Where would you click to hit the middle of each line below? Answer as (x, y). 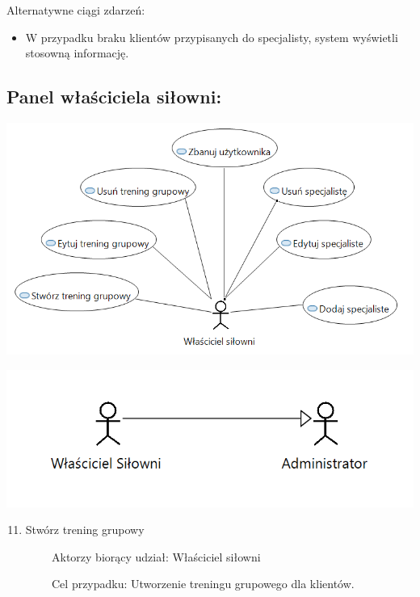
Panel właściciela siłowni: (114, 97)
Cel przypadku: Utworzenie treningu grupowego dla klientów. (203, 584)
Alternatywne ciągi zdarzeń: (76, 10)
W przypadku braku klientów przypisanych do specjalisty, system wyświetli (212, 37)
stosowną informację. (77, 53)
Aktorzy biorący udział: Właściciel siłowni (156, 556)
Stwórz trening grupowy (85, 530)
